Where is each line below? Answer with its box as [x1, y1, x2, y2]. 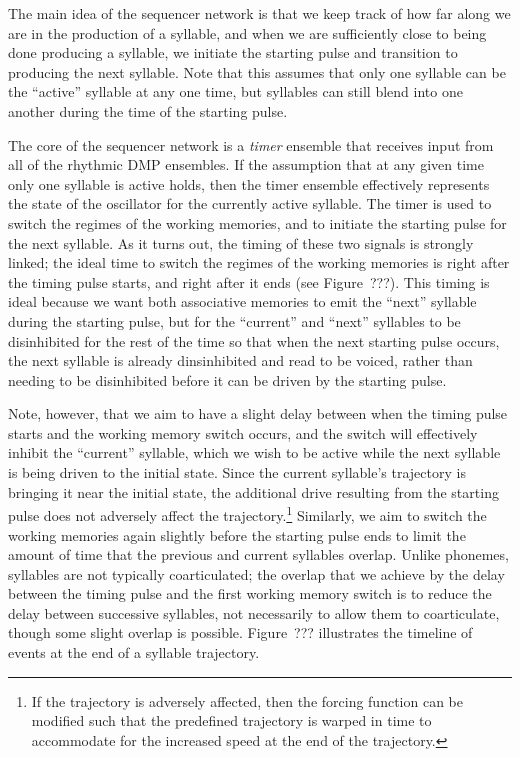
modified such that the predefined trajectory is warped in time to [31, 710, 432, 731]
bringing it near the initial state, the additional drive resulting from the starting [8, 481, 499, 502]
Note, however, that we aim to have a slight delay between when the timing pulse [8, 403, 508, 424]
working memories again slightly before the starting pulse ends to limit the [8, 524, 466, 545]
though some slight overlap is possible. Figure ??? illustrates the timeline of [8, 622, 473, 643]
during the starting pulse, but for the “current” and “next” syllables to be [8, 310, 461, 331]
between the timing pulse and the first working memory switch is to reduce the [8, 583, 492, 604]
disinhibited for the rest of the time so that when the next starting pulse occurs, [8, 330, 500, 351]
